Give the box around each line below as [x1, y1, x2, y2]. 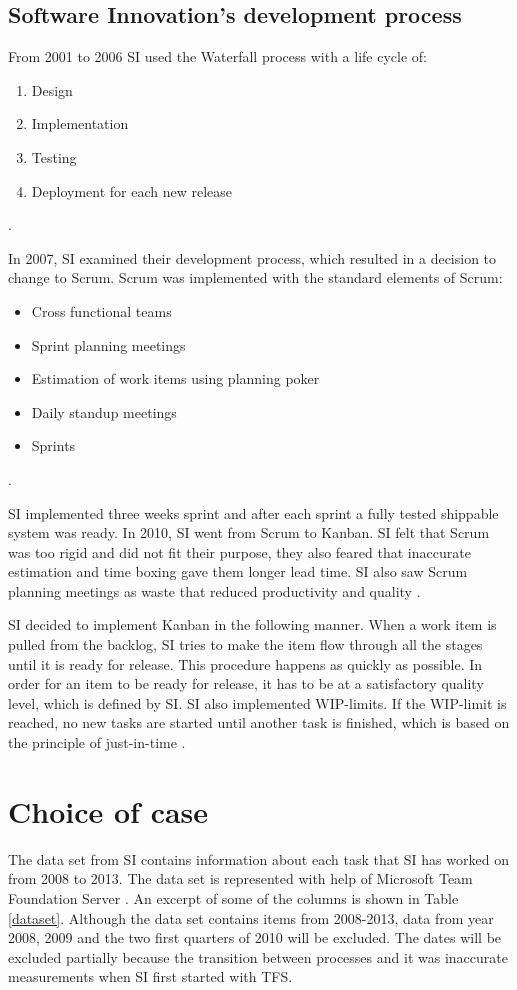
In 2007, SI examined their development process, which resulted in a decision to [8, 247, 497, 268]
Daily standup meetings [31, 401, 177, 422]
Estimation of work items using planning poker [31, 368, 320, 389]
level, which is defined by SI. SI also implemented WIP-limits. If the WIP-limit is [8, 692, 507, 713]
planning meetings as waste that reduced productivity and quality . [8, 580, 421, 601]
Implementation [31, 113, 129, 134]
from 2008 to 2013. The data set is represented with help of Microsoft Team [8, 868, 473, 889]
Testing [31, 146, 77, 167]
